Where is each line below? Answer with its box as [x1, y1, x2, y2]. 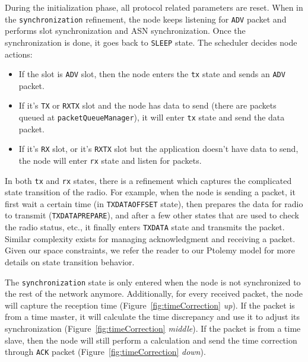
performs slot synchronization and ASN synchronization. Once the [5, 24, 246, 37]
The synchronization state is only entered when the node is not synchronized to [5, 275, 301, 288]
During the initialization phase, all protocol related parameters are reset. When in [5, 1, 303, 13]
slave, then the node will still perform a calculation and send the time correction [5, 334, 297, 346]
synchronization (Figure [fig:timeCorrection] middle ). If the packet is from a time [5, 322, 301, 334]
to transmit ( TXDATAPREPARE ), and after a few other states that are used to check [5, 209, 299, 221]
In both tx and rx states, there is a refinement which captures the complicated [5, 174, 292, 186]
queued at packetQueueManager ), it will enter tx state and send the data [18, 111, 285, 123]
